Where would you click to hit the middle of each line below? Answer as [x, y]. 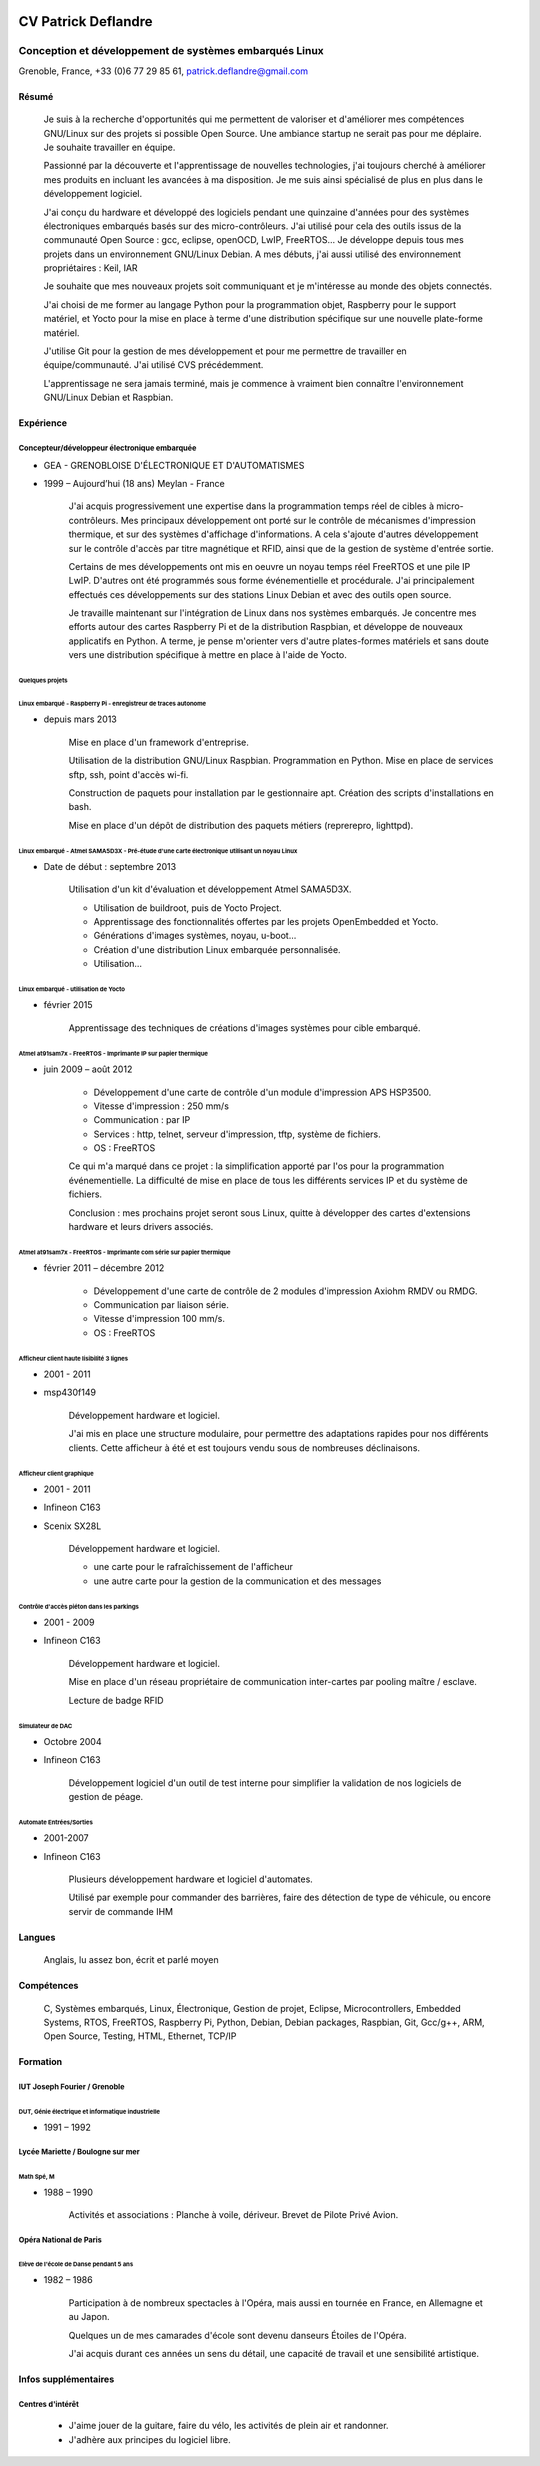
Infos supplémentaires [66, 2379]
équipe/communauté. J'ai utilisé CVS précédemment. [153, 365]
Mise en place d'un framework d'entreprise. [159, 742]
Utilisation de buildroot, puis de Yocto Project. [187, 907]
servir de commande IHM [121, 1911]
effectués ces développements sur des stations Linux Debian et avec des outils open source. [260, 594]
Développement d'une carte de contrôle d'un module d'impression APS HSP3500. [262, 1092]
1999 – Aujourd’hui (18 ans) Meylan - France [134, 483]
